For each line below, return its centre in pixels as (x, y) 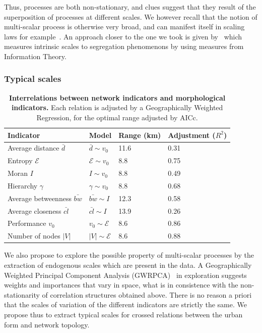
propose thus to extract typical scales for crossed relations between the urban (123, 314)
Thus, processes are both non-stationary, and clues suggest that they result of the (130, 7)
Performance (27, 223)
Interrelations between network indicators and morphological (117, 97)
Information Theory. (35, 56)
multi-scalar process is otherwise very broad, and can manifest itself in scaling (124, 27)
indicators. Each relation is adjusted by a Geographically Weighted (117, 107)
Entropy (20, 160)
